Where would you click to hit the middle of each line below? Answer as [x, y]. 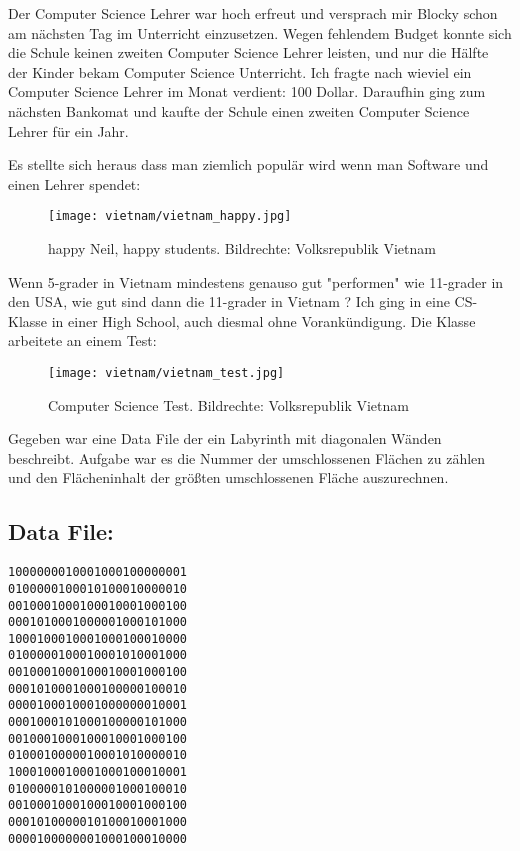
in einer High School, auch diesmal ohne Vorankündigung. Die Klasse [263, 320]
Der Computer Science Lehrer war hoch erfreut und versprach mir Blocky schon [253, 13]
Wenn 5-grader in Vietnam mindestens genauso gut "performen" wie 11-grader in [256, 281]
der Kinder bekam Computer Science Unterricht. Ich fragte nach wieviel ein [240, 71]
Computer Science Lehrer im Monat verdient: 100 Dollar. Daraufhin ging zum [247, 91]
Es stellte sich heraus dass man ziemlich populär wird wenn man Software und [248, 164]
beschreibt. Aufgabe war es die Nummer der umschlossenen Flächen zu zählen [247, 457]
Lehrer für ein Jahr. [68, 130]
